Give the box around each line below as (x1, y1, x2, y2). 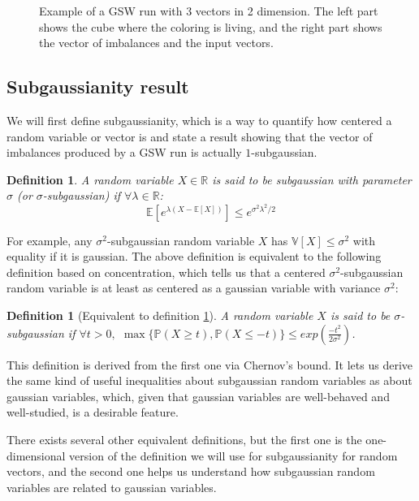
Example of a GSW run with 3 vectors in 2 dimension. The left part (39, 2, 378, 19)
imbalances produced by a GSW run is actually (6, 144, 242, 161)
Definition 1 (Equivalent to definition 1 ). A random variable (6, 306, 313, 323)
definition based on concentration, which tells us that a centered (6, 263, 326, 280)
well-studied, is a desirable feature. (6, 404, 179, 421)
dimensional (6, 447, 66, 464)
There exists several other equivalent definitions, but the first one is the (6, 430, 362, 447)
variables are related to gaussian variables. (6, 478, 217, 495)
